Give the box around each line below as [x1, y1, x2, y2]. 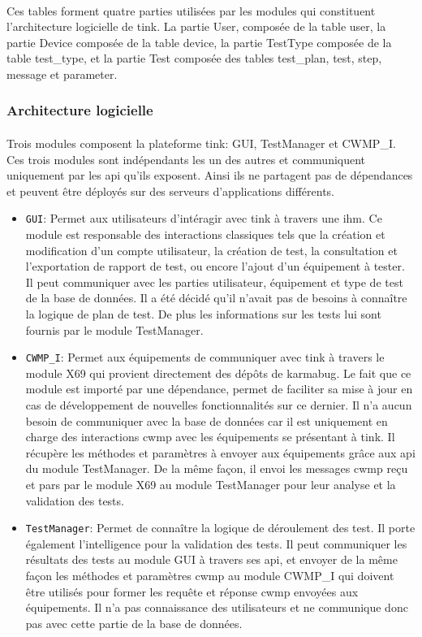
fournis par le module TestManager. [25, 321, 204, 338]
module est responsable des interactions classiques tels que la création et [25, 226, 385, 243]
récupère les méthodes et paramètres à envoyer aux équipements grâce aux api [25, 444, 416, 461]
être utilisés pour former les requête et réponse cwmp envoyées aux [25, 583, 359, 600]
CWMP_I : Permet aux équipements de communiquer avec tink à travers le [25, 349, 385, 366]
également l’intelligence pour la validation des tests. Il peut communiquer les [25, 535, 407, 552]
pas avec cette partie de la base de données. [25, 614, 243, 631]
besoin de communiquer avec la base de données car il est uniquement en [25, 412, 388, 429]
